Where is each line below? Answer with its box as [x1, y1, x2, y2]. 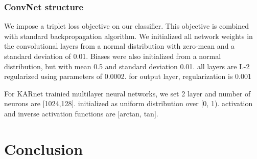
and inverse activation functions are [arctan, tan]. [4, 108, 158, 118]
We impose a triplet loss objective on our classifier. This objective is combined [4, 21, 249, 31]
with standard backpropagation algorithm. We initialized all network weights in [4, 30, 253, 41]
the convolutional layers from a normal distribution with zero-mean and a [4, 41, 235, 51]
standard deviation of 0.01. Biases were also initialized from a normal [4, 51, 221, 61]
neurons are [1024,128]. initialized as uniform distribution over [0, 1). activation [4, 98, 253, 109]
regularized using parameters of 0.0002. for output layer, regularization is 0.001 [4, 71, 251, 82]
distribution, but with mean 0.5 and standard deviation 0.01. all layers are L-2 [4, 61, 250, 71]
